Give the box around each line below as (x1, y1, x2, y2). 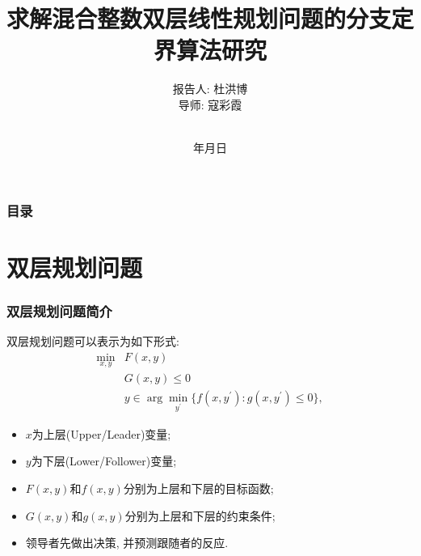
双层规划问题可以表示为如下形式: (6, 333, 179, 350)
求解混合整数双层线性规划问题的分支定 (6, 2, 415, 35)
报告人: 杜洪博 (172, 80, 248, 97)
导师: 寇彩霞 (178, 95, 242, 112)
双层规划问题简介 (6, 300, 112, 320)
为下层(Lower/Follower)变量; (31, 452, 177, 469)
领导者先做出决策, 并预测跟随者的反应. (25, 534, 229, 551)
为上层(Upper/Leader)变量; (32, 425, 171, 442)
